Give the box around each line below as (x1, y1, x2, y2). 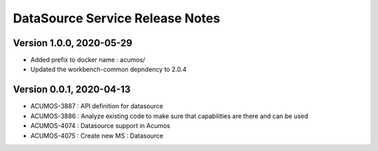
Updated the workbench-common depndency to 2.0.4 (30, 65, 187, 73)
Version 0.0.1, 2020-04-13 (13, 84, 131, 96)
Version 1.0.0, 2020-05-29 (13, 37, 133, 49)
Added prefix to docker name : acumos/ (30, 56, 146, 64)
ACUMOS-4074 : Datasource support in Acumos (30, 122, 171, 130)
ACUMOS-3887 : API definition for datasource (30, 102, 164, 110)
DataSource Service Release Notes (13, 10, 220, 26)
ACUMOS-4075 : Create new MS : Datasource (30, 131, 164, 140)
